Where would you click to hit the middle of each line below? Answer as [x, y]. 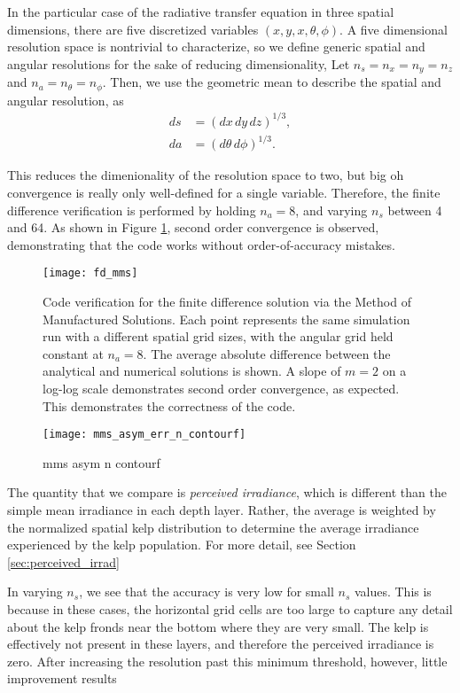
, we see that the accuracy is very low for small [207, 592]
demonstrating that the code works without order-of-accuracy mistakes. [201, 244]
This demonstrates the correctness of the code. [169, 405]
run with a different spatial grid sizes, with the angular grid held [218, 336]
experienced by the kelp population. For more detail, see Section [182, 545]
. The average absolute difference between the [267, 353]
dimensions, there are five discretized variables [133, 29]
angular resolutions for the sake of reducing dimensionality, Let [179, 63]
